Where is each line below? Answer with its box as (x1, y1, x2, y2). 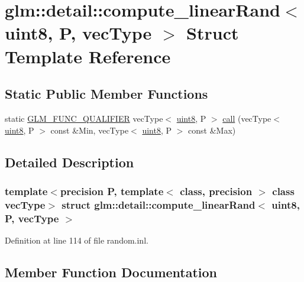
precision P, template (60, 183, 164, 198)
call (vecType (222, 112, 271, 124)
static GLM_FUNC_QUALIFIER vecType (5, 112, 163, 124)
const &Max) (188, 124, 236, 136)
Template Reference (5, 44, 171, 68)
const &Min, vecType (50, 124, 129, 136)
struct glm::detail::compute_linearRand (62, 197, 256, 212)
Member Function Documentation (5, 262, 218, 281)
